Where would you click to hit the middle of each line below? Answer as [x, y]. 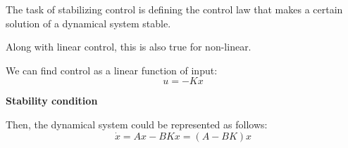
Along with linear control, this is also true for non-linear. [129, 47]
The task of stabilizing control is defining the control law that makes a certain [174, 9]
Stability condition [52, 101]
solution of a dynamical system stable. [88, 23]
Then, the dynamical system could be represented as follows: [137, 124]
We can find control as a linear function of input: [112, 70]
